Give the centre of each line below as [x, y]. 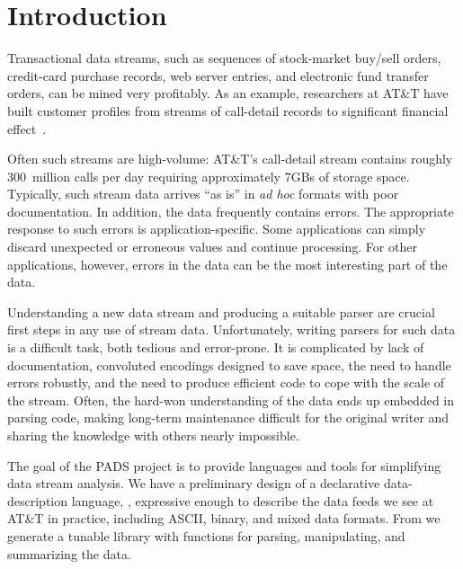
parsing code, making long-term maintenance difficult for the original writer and [228, 418]
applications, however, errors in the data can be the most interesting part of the [227, 264]
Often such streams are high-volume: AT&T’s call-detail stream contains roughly [230, 159]
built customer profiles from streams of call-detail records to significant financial [228, 110]
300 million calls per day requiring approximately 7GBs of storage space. [209, 176]
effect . [27, 128]
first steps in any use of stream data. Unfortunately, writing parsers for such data [231, 329]
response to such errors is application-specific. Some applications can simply [217, 229]
